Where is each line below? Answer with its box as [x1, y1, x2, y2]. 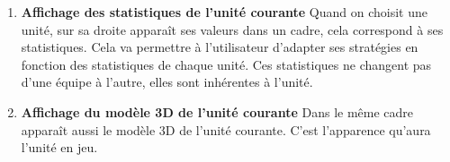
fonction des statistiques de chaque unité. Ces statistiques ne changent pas [21, 55, 432, 73]
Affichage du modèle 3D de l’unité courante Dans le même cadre [21, 102, 414, 121]
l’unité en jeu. [21, 138, 98, 157]
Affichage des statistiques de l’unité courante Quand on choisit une [21, 3, 428, 21]
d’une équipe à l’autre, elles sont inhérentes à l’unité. [21, 72, 313, 91]
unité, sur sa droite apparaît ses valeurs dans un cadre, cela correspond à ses [21, 20, 444, 38]
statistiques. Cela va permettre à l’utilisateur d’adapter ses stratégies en [21, 38, 418, 56]
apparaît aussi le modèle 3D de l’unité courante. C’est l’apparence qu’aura [21, 120, 431, 139]
